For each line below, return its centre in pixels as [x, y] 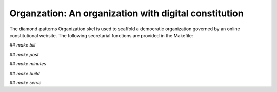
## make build [25, 73]
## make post [24, 54]
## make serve [25, 82]
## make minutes [28, 64]
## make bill [23, 45]
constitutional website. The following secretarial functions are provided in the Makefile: [101, 35]
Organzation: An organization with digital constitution [126, 13]
